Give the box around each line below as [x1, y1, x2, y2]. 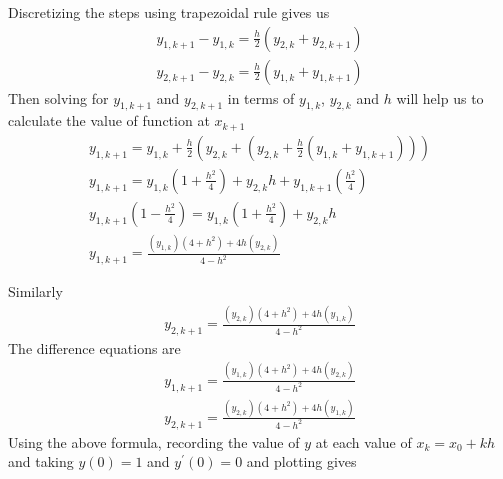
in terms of [227, 87, 295, 108]
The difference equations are [8, 337, 181, 358]
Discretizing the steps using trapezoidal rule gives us [8, 2, 330, 22]
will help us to [396, 87, 484, 108]
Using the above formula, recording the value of [8, 431, 300, 452]
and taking [8, 451, 74, 472]
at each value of [315, 431, 412, 452]
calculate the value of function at [8, 110, 210, 131]
